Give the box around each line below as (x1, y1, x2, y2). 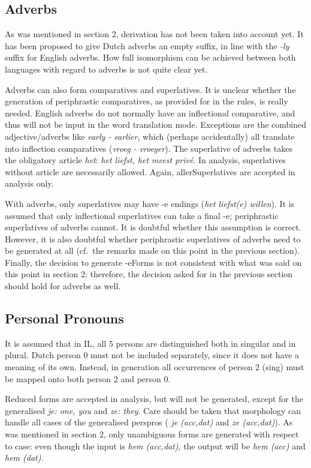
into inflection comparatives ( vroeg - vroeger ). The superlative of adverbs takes (5, 142, 292, 154)
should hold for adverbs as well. (5, 280, 121, 292)
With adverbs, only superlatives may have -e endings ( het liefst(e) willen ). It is (5, 197, 295, 209)
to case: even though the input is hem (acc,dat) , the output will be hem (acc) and (5, 439, 306, 452)
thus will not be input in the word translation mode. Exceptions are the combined (5, 118, 307, 131)
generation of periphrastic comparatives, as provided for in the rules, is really (5, 95, 288, 107)
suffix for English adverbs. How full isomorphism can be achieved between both (5, 51, 296, 64)
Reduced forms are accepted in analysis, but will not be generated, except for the (5, 392, 303, 405)
